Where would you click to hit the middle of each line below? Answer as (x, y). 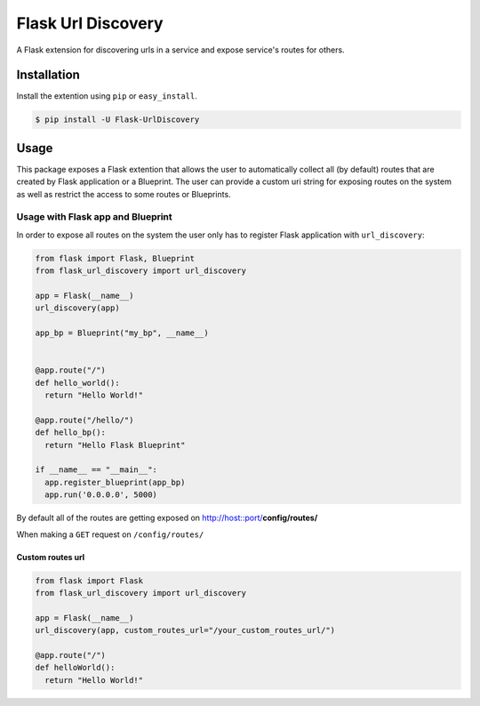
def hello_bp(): (71, 433)
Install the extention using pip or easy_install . (107, 96)
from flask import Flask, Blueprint (115, 258)
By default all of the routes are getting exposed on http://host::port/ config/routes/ (167, 518)
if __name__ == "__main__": (96, 470)
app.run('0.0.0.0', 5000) (101, 495)
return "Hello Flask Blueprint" (115, 445)
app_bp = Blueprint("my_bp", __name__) (122, 333)
